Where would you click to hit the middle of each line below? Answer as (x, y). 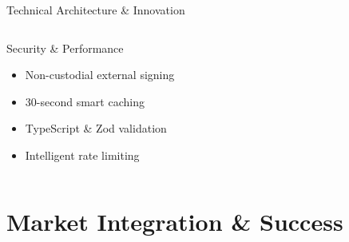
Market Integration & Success (175, 221)
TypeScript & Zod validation (96, 128)
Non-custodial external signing (100, 75)
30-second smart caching (85, 101)
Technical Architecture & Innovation (96, 10)
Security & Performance (65, 48)
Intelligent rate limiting (82, 155)
